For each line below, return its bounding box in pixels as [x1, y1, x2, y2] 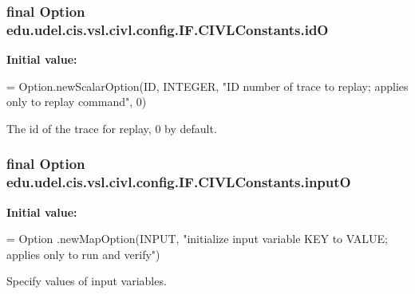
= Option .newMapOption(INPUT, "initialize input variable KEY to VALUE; [6, 230, 388, 247]
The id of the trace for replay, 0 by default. [6, 120, 217, 136]
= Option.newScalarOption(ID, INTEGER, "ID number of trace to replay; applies [6, 77, 409, 94]
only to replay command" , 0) [6, 93, 147, 110]
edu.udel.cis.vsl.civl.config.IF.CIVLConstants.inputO [6, 172, 351, 192]
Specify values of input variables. [6, 272, 167, 289]
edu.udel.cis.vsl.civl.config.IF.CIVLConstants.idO [6, 19, 329, 39]
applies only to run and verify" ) [6, 245, 160, 262]
